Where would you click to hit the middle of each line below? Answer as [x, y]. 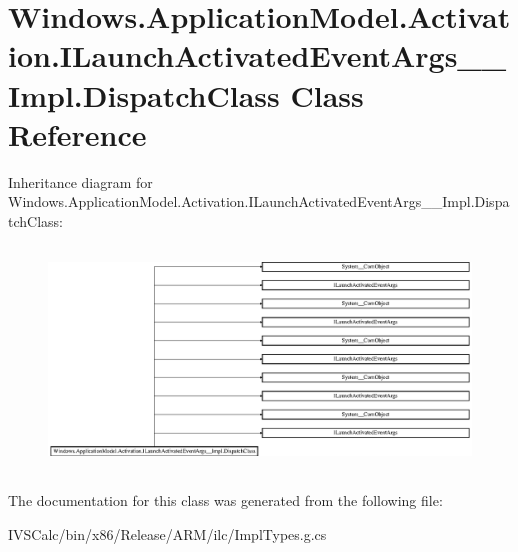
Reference [77, 133]
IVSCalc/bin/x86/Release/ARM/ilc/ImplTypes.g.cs [167, 533]
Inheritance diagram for [80, 181]
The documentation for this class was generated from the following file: [225, 499]
